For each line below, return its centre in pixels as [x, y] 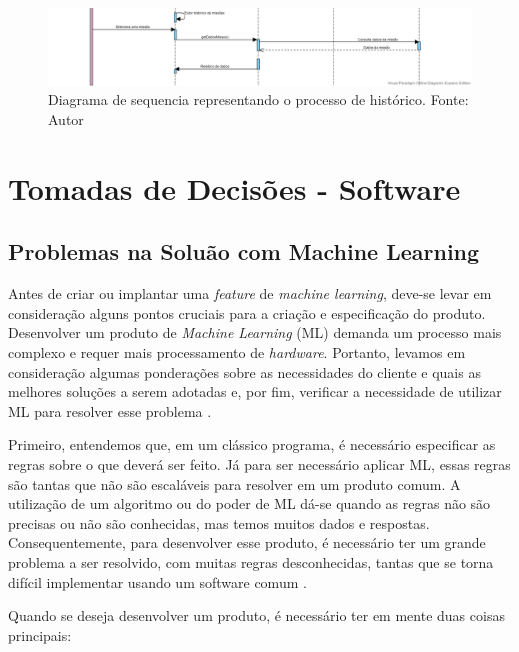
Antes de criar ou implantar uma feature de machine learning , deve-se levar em [250, 293]
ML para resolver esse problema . [110, 410]
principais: [40, 634]
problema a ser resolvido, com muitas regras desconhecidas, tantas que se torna [251, 561]
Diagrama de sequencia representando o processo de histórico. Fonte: [258, 99]
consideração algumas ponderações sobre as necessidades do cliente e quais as [244, 371]
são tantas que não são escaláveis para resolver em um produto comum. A [234, 483]
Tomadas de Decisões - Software [234, 187]
